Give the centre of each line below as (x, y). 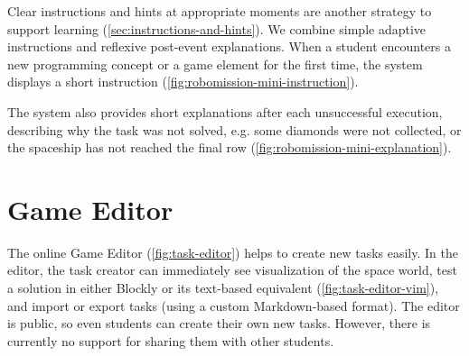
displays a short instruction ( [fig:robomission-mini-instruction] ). (183, 82)
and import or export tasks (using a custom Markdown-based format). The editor (234, 305)
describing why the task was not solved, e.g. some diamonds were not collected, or (234, 129)
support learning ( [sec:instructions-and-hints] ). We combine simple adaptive (217, 28)
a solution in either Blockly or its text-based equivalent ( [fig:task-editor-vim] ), (223, 288)
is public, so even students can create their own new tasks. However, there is (219, 323)
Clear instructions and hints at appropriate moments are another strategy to (220, 11)
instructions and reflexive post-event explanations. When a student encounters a (229, 46)
